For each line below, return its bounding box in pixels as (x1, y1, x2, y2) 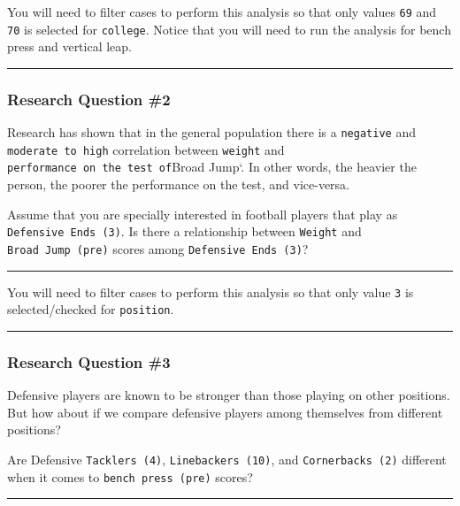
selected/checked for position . (7, 300, 174, 318)
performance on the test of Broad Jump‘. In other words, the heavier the (7, 157, 417, 176)
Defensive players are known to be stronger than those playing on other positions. (7, 386, 450, 404)
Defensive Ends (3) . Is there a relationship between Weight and (7, 222, 362, 241)
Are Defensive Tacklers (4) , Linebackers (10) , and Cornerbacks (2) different (7, 449, 447, 468)
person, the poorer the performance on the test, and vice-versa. (7, 175, 350, 194)
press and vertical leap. (7, 37, 133, 56)
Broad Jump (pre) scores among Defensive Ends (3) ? (7, 239, 309, 257)
